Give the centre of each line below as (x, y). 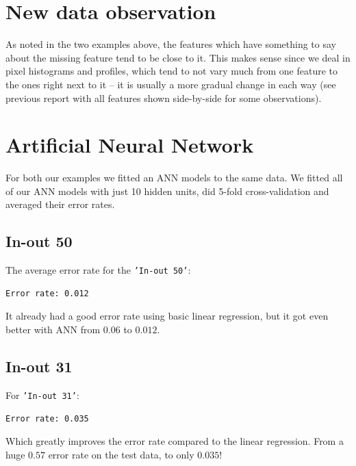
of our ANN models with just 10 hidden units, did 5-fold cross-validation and (167, 191)
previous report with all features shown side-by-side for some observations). (164, 98)
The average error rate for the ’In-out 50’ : (98, 270)
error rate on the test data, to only (121, 454)
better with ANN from (53, 329)
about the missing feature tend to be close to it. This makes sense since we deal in (178, 57)
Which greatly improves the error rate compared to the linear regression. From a (175, 441)
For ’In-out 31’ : (42, 394)
